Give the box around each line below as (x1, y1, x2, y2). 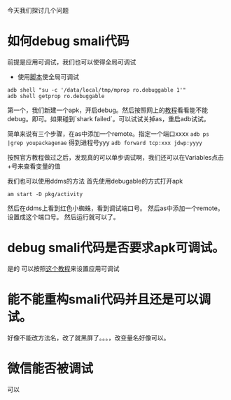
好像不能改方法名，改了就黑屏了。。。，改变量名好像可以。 (7, 333, 170, 342)
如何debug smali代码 (7, 34, 129, 49)
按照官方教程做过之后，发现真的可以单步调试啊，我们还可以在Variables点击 (7, 153, 224, 161)
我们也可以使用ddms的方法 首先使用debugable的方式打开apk (7, 177, 183, 185)
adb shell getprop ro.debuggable (7, 92, 105, 99)
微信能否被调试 (7, 361, 94, 376)
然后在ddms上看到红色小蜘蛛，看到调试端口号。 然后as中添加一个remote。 (7, 204, 224, 212)
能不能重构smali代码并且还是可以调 (7, 291, 211, 308)
